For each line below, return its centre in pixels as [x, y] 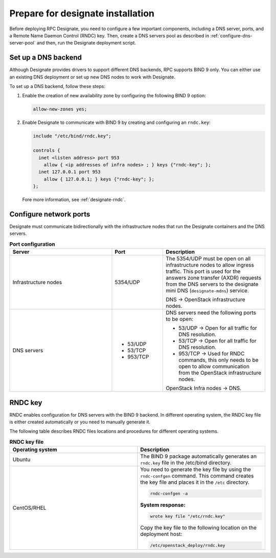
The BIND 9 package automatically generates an [199, 457]
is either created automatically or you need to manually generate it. [80, 422]
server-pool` [22, 43]
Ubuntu [21, 460]
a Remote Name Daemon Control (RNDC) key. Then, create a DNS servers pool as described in [109, 35]
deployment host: [161, 534]
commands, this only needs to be [218, 360]
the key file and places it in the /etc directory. [195, 482]
